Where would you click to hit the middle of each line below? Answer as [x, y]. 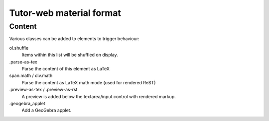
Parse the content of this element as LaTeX [66, 68]
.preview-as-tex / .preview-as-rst [43, 90]
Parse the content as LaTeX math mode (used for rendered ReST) [89, 82]
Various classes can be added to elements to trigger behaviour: [74, 39]
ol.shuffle [19, 48]
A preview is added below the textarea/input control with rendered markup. [99, 96]
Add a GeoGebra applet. [47, 110]
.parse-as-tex [23, 61]
